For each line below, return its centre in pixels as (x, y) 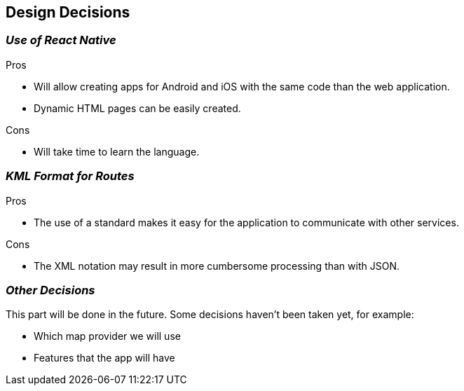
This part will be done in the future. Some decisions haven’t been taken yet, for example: (210, 315)
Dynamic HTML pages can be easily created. (137, 108)
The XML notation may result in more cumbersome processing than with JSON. (217, 266)
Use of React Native (61, 40)
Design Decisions (68, 12)
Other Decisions (50, 290)
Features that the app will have (104, 358)
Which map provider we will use (107, 336)
